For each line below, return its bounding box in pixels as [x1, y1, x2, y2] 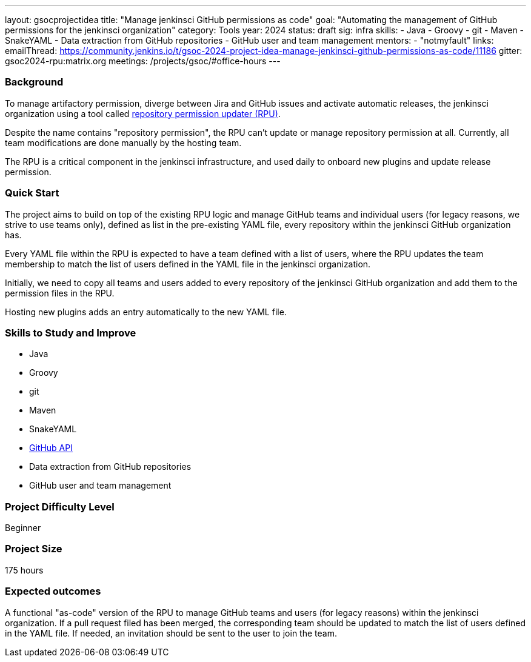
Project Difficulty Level [5, 500, 115, 513]
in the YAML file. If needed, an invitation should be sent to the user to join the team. [5, 627, 337, 638]
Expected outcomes [5, 585, 101, 598]
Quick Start [5, 187, 59, 199]
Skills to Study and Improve [5, 326, 136, 339]
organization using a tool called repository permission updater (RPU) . [5, 108, 281, 119]
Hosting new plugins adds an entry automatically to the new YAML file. [5, 306, 287, 317]
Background [5, 76, 64, 89]
